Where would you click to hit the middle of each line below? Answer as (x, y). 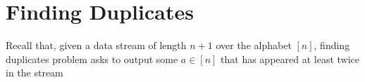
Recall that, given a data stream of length (96, 45)
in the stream (35, 73)
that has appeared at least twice (290, 59)
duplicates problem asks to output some (92, 59)
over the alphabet (254, 45)
